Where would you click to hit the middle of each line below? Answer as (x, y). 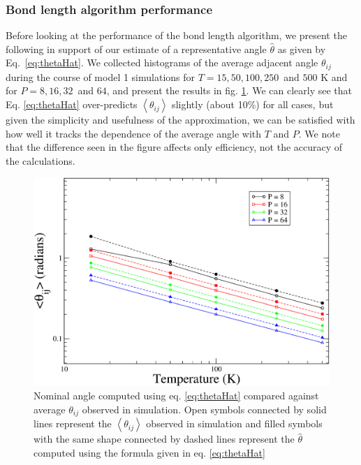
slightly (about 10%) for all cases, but (253, 104)
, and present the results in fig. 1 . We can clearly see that (229, 90)
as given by (302, 49)
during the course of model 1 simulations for (101, 76)
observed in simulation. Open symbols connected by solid (204, 409)
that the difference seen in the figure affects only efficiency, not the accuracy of (174, 147)
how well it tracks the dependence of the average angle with (134, 133)
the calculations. (40, 160)
